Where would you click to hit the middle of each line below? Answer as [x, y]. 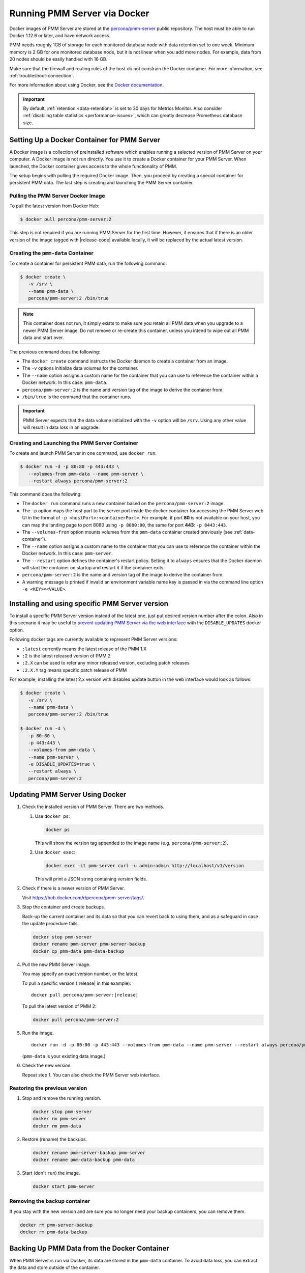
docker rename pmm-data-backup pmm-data [84, 1160]
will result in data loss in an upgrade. [62, 427]
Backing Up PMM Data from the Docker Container [89, 1248]
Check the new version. [47, 1066]
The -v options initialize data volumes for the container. [80, 368]
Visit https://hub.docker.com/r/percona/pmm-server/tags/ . [83, 897]
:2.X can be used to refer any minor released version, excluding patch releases [106, 663]
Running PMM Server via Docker [79, 13]
